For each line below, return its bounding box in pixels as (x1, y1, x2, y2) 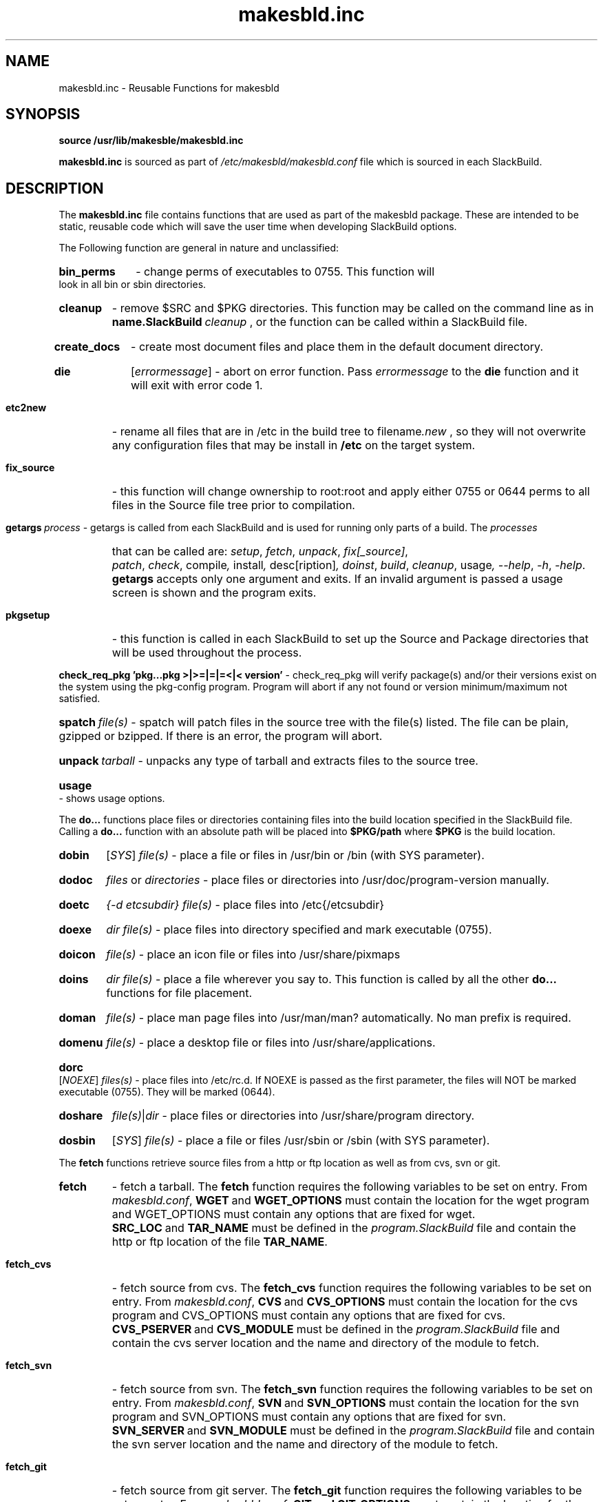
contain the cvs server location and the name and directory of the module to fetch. (112, 1336, 540, 1350)
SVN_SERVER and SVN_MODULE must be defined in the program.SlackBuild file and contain (112, 1423, 595, 1438)
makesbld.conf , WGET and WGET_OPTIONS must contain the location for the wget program (112, 1193, 589, 1208)
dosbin (59, 1133, 96, 1148)
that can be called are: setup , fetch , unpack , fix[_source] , (112, 544, 408, 559)
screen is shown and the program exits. (112, 586, 317, 600)
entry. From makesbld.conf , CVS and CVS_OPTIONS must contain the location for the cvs (112, 1295, 578, 1309)
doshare (59, 1109, 103, 1123)
